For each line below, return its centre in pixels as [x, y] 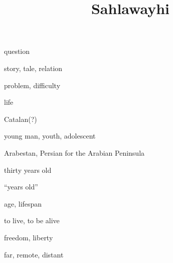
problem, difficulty [32, 85]
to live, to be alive [32, 220]
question [17, 51]
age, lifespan [23, 203]
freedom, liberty [29, 237]
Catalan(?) [21, 119]
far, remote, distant [34, 254]
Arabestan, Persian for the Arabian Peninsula [74, 152]
